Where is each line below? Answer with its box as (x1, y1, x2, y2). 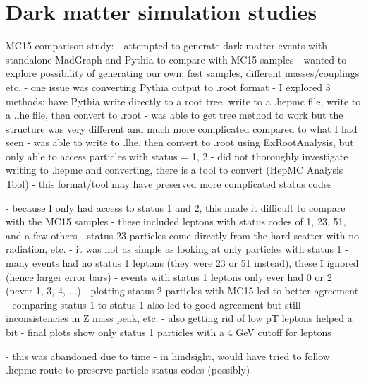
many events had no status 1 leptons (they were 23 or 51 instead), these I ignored (6, 256, 359, 270)
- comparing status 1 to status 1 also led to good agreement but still (6, 297, 301, 311)
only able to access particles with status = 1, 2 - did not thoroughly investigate (6, 148, 348, 163)
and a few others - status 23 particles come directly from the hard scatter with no (6, 227, 360, 242)
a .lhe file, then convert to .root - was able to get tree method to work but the (6, 107, 343, 122)
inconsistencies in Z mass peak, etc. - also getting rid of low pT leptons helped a (6, 311, 353, 326)
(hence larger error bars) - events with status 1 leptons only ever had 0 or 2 (6, 269, 332, 284)
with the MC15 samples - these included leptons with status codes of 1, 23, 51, (6, 214, 346, 229)
